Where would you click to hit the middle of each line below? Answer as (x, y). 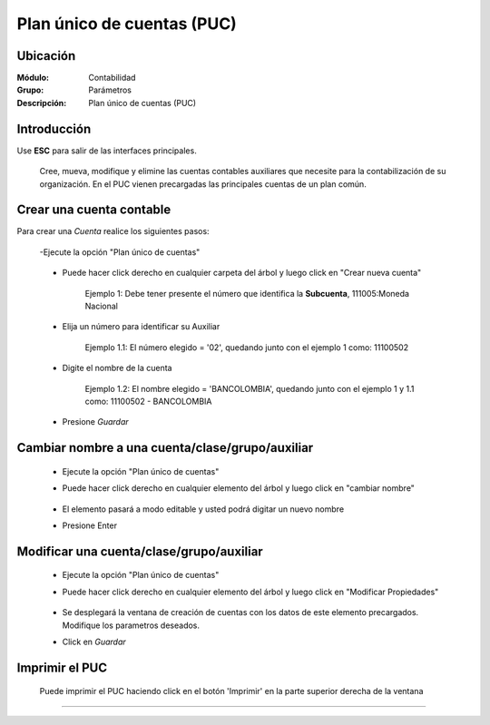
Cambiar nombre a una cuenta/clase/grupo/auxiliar (165, 448)
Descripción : (42, 103)
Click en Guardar (94, 642)
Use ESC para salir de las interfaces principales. (107, 151)
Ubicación (46, 56)
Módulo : (33, 78)
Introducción (54, 128)
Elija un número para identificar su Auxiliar (141, 327)
